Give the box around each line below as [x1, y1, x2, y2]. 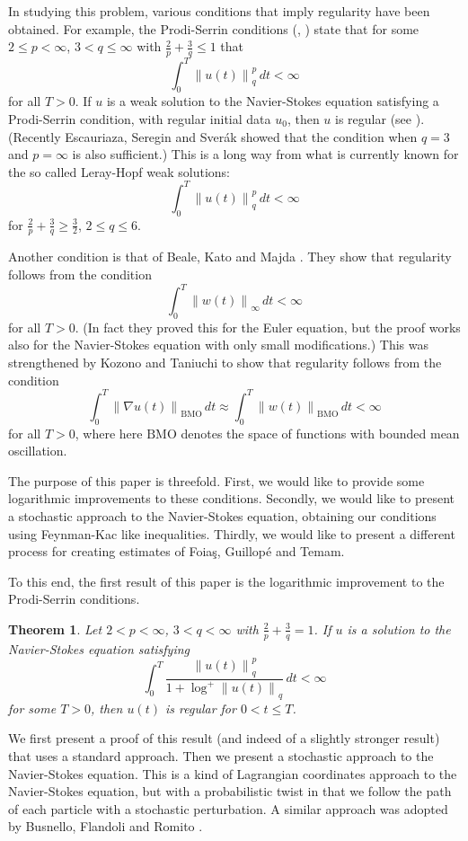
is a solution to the [347, 619, 451, 638]
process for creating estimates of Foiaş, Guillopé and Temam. [8, 542, 345, 561]
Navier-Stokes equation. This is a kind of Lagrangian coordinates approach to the [8, 764, 457, 783]
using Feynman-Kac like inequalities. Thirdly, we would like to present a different [8, 524, 455, 543]
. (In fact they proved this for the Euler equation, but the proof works [75, 317, 461, 336]
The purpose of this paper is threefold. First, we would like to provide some [8, 471, 425, 490]
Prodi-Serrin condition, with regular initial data [8, 109, 271, 128]
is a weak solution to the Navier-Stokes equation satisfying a [106, 92, 439, 111]
